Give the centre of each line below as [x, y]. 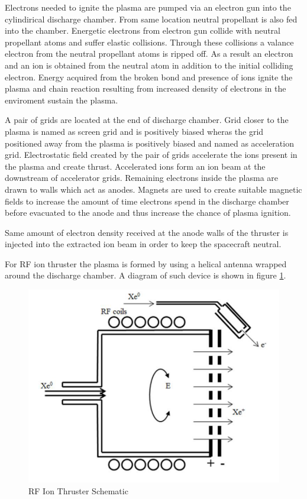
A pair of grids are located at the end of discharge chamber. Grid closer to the [147, 120]
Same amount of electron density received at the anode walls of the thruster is [147, 232]
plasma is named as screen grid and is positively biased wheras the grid [134, 131]
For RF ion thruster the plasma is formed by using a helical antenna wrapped [146, 263]
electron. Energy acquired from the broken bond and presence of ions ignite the [149, 77]
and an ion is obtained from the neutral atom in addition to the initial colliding [149, 65]
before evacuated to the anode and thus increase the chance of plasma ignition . [148, 213]
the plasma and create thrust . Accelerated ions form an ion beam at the [135, 166]
